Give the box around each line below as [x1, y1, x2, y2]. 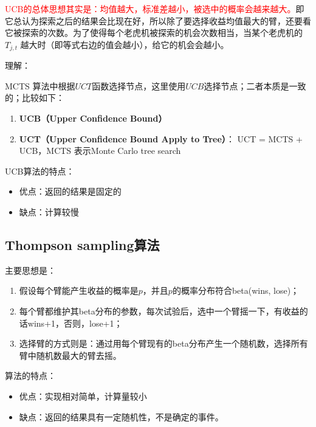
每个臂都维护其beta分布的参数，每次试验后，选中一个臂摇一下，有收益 [19, 304, 300, 317]
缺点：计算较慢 [19, 205, 79, 218]
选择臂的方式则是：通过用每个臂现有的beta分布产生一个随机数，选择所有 [19, 337, 308, 350]
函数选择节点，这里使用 [92, 79, 186, 92]
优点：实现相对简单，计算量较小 [19, 389, 147, 402]
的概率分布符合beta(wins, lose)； [172, 284, 300, 297]
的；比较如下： [5, 91, 64, 104]
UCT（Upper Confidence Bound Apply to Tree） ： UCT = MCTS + [19, 132, 303, 145]
